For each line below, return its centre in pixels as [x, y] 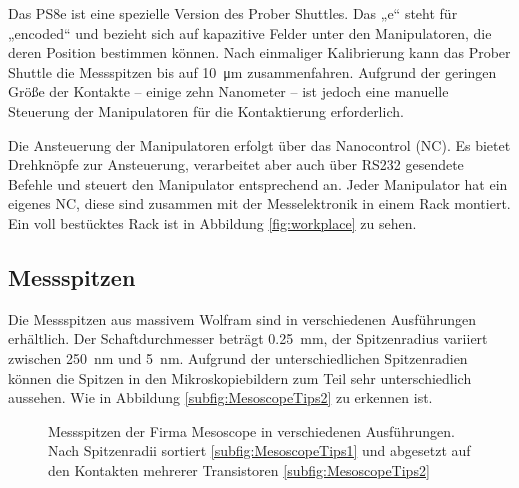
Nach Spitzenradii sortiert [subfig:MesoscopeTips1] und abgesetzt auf [259, 450]
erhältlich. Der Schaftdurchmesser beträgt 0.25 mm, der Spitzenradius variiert [248, 338]
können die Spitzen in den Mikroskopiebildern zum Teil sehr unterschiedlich [240, 377]
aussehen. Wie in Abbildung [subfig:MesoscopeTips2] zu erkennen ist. [220, 397]
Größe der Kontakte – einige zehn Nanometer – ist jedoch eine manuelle [228, 91]
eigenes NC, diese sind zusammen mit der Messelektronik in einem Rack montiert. [259, 203]
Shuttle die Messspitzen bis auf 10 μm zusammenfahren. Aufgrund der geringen [252, 71]
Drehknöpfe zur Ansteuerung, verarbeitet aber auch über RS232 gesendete [236, 164]
